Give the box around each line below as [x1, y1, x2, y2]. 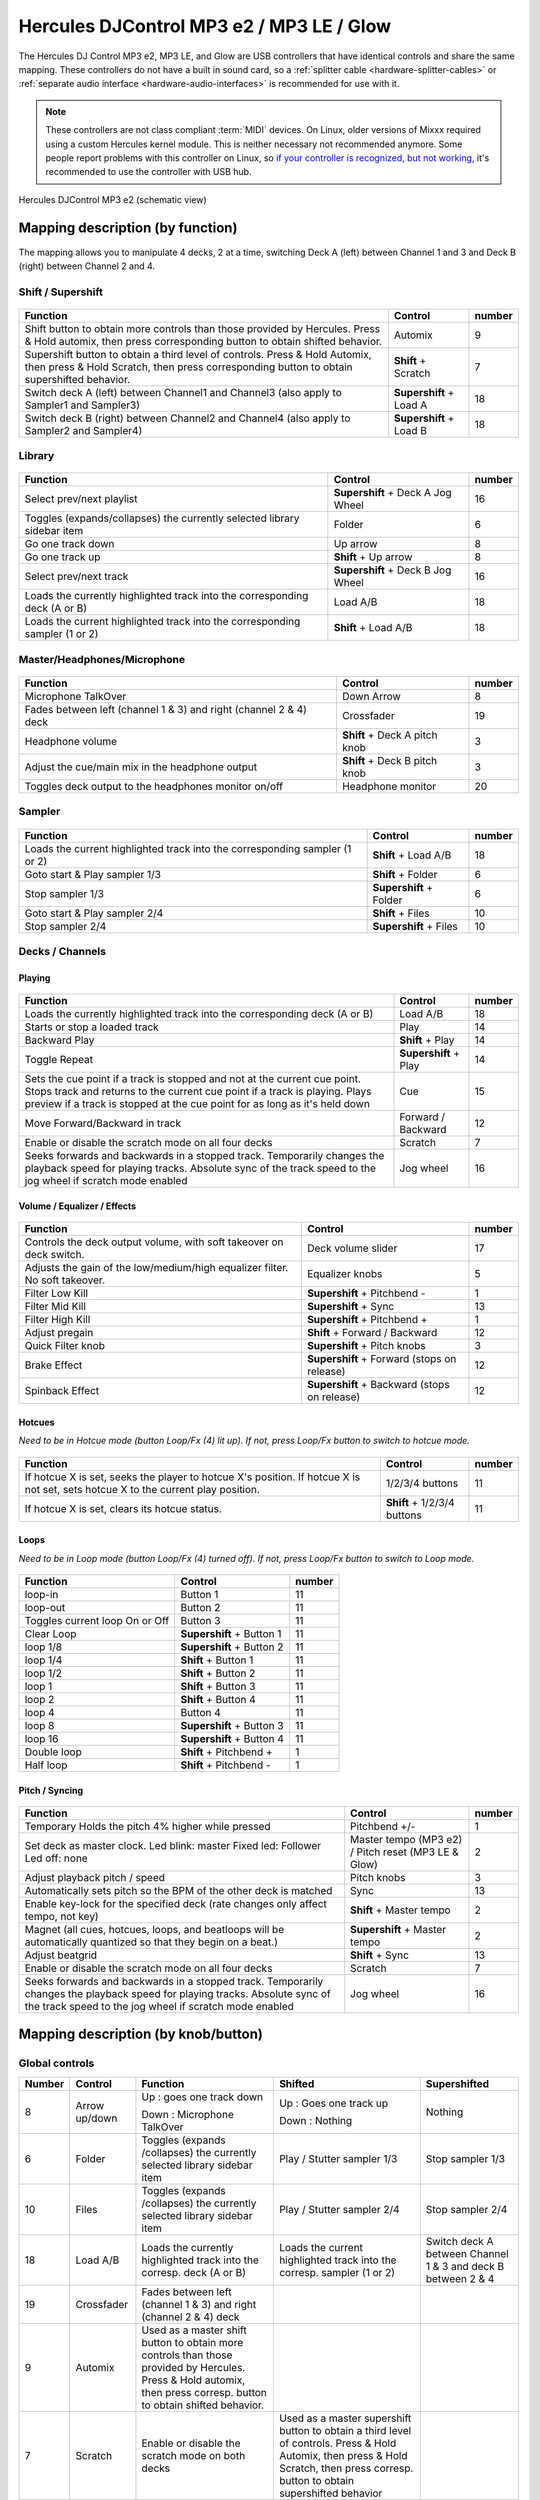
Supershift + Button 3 [180, 1718, 284, 1732]
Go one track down [24, 537, 115, 551]
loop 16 [24, 1731, 59, 1745]
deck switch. [24, 1248, 85, 1262]
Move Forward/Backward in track [24, 1116, 182, 1130]
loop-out [24, 1600, 66, 1614]
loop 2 [24, 1692, 55, 1706]
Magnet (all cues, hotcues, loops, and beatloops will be [24, 1922, 285, 1936]
